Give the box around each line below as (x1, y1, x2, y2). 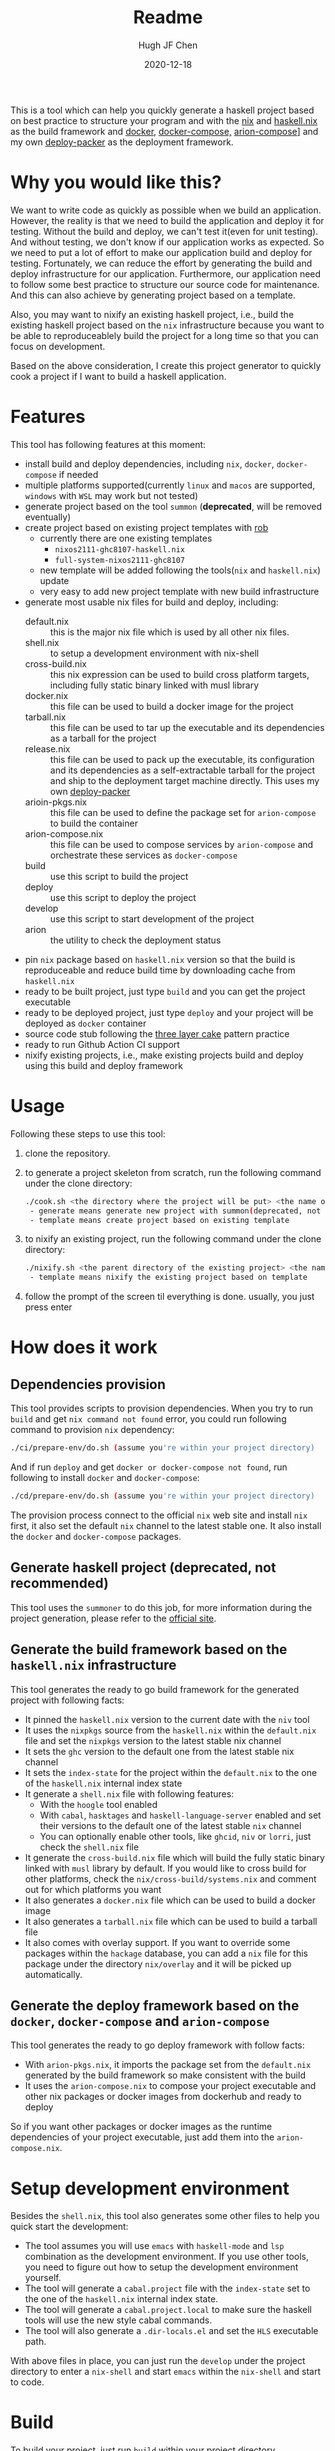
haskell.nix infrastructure (10, 1657, 177, 1674)
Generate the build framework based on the (10, 1641, 288, 1658)
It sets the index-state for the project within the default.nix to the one (24, 1766, 318, 1778)
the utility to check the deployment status (49, 934, 222, 946)
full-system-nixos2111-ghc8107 (54, 555, 185, 565)
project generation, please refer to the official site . (10, 1612, 217, 1624)
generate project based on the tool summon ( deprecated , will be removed (24, 500, 322, 512)
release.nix (24, 742, 71, 755)
